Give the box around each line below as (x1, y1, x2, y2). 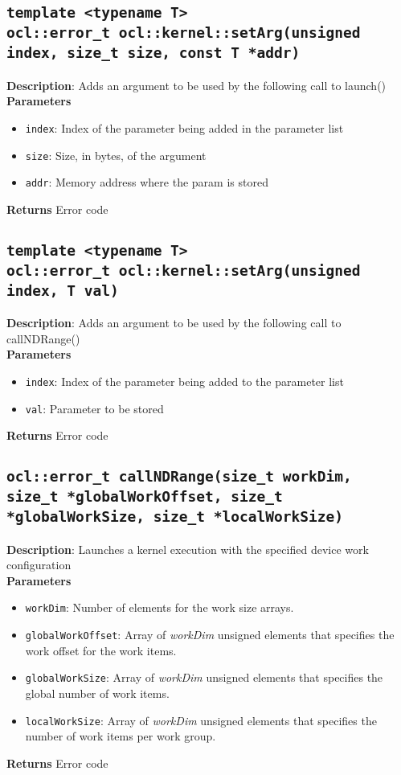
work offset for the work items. (25, 642, 177, 658)
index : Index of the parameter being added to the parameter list (25, 372, 344, 389)
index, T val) (6, 281, 119, 299)
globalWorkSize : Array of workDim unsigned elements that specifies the (25, 669, 383, 686)
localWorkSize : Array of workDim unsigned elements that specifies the (25, 711, 377, 728)
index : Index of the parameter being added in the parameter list (25, 119, 344, 136)
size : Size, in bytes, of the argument (25, 146, 207, 163)
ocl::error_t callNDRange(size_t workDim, (6, 468, 352, 486)
